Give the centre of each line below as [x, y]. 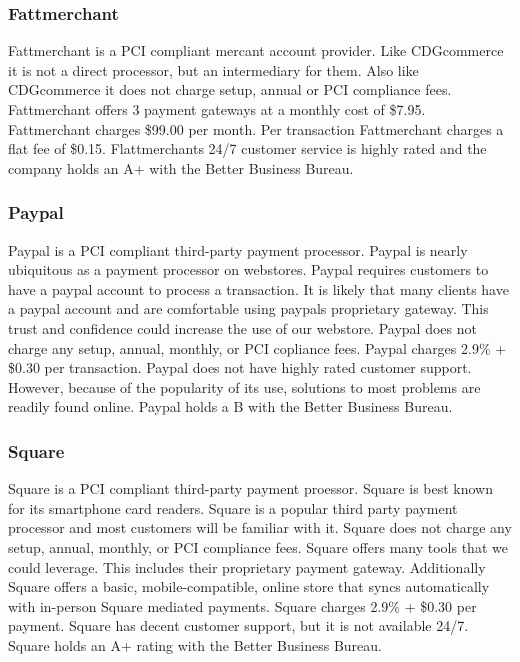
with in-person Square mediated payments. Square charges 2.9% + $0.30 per [242, 605]
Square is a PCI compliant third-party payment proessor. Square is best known [251, 488]
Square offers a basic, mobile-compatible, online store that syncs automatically [249, 586]
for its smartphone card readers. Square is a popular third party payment [233, 507]
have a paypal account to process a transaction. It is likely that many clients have [258, 288]
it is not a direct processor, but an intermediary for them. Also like [213, 69]
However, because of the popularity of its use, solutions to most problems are [244, 386]
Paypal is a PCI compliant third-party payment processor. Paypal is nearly [238, 249]
